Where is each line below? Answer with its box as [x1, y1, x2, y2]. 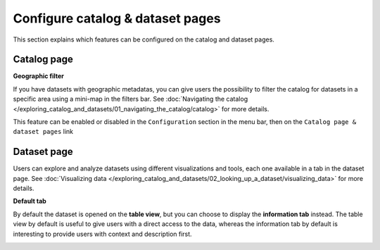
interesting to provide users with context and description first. [13, 230, 193, 238]
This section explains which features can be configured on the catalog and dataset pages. [13, 35, 274, 44]
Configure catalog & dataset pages [13, 11, 221, 26]
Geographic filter [13, 72, 65, 80]
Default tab [13, 197, 47, 206]
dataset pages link [13, 127, 74, 136]
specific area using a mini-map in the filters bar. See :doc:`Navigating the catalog [13, 95, 248, 104]
